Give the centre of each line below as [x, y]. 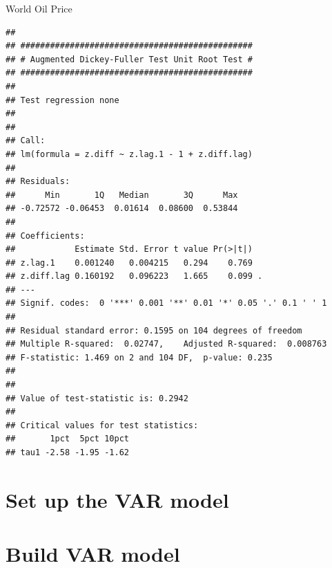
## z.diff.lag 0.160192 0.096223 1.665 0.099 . [134, 276]
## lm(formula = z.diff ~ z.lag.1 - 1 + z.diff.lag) [129, 154]
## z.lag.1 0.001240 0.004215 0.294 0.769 [129, 263]
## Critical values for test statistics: [102, 425]
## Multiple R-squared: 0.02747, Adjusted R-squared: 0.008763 [166, 344]
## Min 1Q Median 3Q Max [122, 195]
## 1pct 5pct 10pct [67, 439]
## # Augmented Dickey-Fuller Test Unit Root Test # [129, 59]
